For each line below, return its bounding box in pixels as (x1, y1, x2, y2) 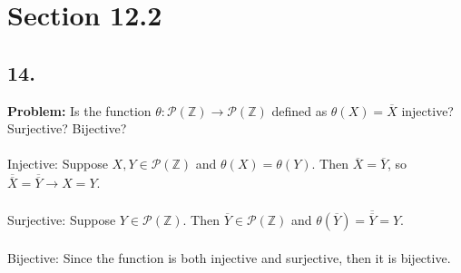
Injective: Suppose (7, 154, 108, 173)
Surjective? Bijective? (7, 119, 127, 138)
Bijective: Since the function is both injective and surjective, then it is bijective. (7, 248, 451, 267)
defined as (271, 101, 328, 120)
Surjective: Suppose (7, 210, 116, 229)
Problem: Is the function (7, 101, 152, 120)
